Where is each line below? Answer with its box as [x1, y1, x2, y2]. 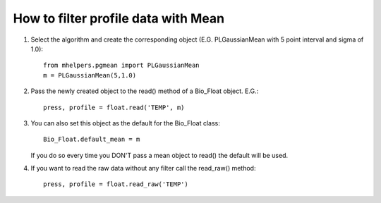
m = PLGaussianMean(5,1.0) [43, 71, 137, 79]
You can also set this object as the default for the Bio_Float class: [30, 118, 220, 127]
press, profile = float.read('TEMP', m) [43, 103, 185, 111]
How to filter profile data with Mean [13, 11, 225, 26]
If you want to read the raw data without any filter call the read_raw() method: [30, 164, 256, 173]
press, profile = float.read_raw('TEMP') [43, 180, 188, 188]
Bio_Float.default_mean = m [43, 135, 140, 144]
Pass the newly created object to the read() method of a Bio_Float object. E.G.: [30, 87, 259, 95]
